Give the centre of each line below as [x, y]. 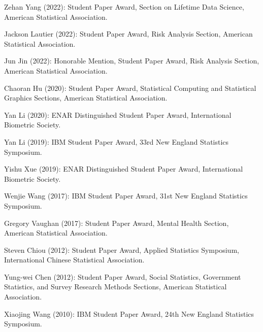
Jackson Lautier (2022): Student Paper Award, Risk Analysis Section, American [128, 34]
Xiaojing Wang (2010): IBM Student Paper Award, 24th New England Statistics [129, 313]
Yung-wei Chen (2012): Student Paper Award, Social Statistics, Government [123, 276]
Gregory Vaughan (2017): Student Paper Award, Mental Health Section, [117, 223]
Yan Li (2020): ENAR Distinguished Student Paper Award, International [118, 114]
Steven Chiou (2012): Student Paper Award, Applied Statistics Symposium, [122, 250]
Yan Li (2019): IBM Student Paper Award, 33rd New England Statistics [117, 141]
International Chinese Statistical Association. [74, 260]
